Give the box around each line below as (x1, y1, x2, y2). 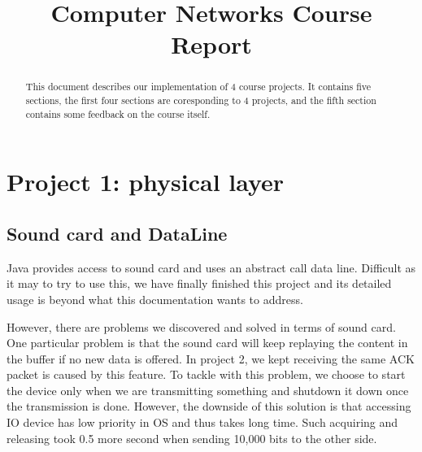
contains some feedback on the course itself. (25, 106, 211, 120)
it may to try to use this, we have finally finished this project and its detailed (7, 275, 392, 292)
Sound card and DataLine (7, 220, 228, 246)
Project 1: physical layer (7, 165, 285, 198)
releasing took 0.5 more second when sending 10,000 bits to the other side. (7, 429, 377, 446)
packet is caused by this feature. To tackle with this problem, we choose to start (7, 366, 406, 383)
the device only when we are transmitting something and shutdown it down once (7, 381, 409, 398)
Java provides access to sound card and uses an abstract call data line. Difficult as (7, 259, 416, 276)
